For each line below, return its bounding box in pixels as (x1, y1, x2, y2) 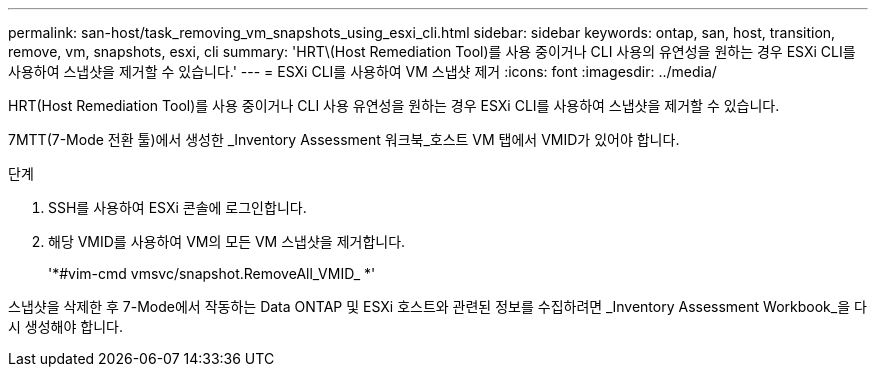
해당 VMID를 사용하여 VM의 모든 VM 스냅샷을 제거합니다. (48, 233, 406, 250)
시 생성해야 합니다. (8, 318, 123, 335)
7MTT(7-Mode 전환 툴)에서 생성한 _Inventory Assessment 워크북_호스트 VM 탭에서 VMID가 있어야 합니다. (8, 131, 680, 148)
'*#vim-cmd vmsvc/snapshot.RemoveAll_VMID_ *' (48, 265, 376, 282)
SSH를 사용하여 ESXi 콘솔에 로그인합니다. (48, 199, 307, 216)
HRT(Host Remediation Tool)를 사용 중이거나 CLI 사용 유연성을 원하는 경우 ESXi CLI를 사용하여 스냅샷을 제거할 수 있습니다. (8, 97, 780, 114)
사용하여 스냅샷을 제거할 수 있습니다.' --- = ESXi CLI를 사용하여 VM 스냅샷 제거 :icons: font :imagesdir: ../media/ (8, 63, 717, 80)
